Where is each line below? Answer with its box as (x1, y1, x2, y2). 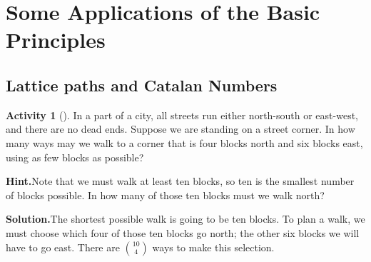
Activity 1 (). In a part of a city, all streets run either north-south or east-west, (6, 107, 358, 122)
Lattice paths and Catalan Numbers (6, 74, 278, 96)
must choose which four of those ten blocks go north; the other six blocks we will (6, 225, 360, 240)
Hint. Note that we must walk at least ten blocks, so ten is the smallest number (6, 173, 355, 188)
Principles (6, 25, 106, 54)
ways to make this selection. (152, 239, 275, 254)
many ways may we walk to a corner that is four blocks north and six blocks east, (6, 135, 363, 150)
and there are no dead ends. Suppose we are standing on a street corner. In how (6, 121, 355, 136)
